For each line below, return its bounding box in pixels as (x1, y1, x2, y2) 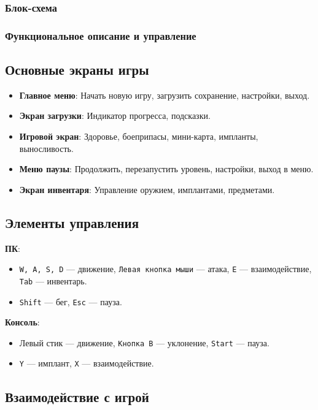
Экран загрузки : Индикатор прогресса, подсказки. (19, 109, 211, 122)
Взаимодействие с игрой (5, 387, 149, 406)
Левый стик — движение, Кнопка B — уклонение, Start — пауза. (19, 336, 270, 349)
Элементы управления (5, 213, 139, 232)
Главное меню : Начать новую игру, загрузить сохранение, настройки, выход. (19, 88, 310, 101)
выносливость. (19, 142, 74, 154)
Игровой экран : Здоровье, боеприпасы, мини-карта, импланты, (19, 130, 258, 143)
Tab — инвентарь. (19, 274, 87, 287)
